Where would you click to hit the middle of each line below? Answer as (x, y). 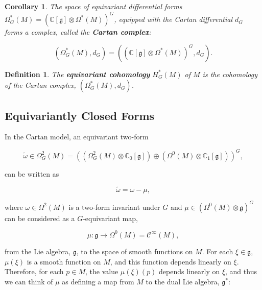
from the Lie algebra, (38, 251)
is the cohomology (230, 74)
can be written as (32, 173)
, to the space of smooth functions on (135, 251)
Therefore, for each (34, 271)
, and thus (241, 271)
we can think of (29, 281)
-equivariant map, (110, 218)
